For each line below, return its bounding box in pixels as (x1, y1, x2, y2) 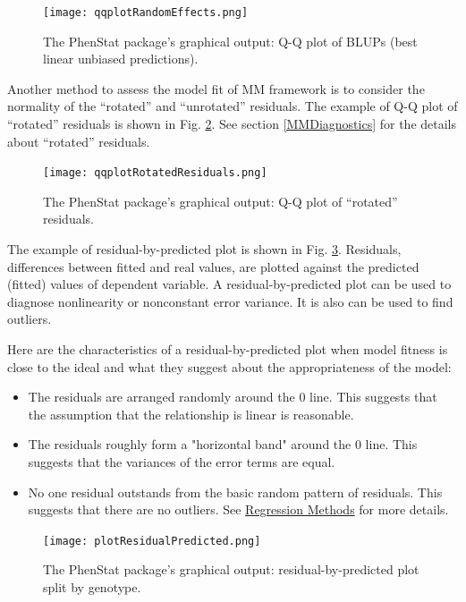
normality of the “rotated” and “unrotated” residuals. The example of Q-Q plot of (7, 97, 458, 115)
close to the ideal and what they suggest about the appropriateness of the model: (7, 357, 452, 376)
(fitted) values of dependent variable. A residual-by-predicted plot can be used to (7, 275, 452, 293)
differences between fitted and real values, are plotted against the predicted (7, 257, 419, 276)
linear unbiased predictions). (43, 49, 199, 68)
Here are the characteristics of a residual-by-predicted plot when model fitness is (7, 340, 448, 359)
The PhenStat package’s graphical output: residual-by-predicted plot (43, 560, 419, 579)
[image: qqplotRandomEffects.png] (43, 6, 249, 19)
